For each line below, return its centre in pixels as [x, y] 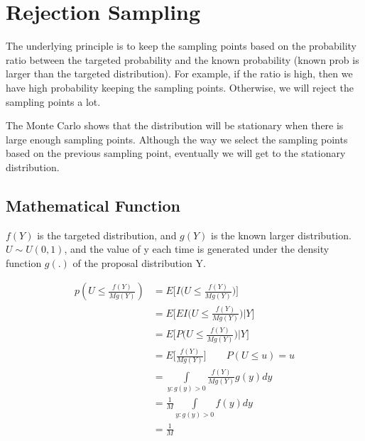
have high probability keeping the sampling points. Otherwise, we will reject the [180, 87]
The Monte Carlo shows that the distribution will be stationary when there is [175, 125]
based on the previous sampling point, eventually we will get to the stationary [176, 153]
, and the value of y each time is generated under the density [197, 249]
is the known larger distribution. [281, 235]
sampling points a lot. [53, 101]
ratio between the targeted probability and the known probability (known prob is [182, 59]
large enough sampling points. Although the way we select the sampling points [177, 139]
